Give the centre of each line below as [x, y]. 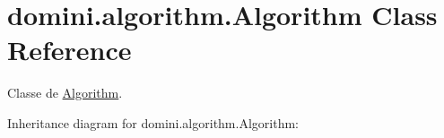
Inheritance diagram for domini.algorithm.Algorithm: [153, 122]
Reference [70, 50]
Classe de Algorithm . [65, 93]
